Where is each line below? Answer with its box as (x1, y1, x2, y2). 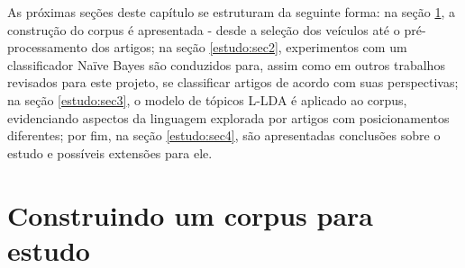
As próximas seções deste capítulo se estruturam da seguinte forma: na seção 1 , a (7, 3, 455, 21)
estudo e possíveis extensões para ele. (7, 143, 213, 162)
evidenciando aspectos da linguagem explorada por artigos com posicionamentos (7, 108, 450, 127)
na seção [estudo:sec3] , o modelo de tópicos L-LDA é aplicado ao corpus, (7, 90, 407, 109)
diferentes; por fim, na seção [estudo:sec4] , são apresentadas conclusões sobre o (7, 126, 441, 145)
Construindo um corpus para (7, 196, 374, 233)
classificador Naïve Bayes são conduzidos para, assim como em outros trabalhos (7, 55, 445, 74)
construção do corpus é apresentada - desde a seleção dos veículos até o (7, 20, 400, 39)
